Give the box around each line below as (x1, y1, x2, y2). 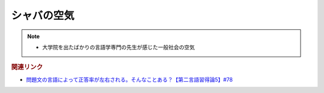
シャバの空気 (11, 9, 75, 22)
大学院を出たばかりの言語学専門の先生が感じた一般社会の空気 (42, 44, 195, 51)
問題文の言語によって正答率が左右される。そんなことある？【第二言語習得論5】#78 (26, 76, 233, 83)
